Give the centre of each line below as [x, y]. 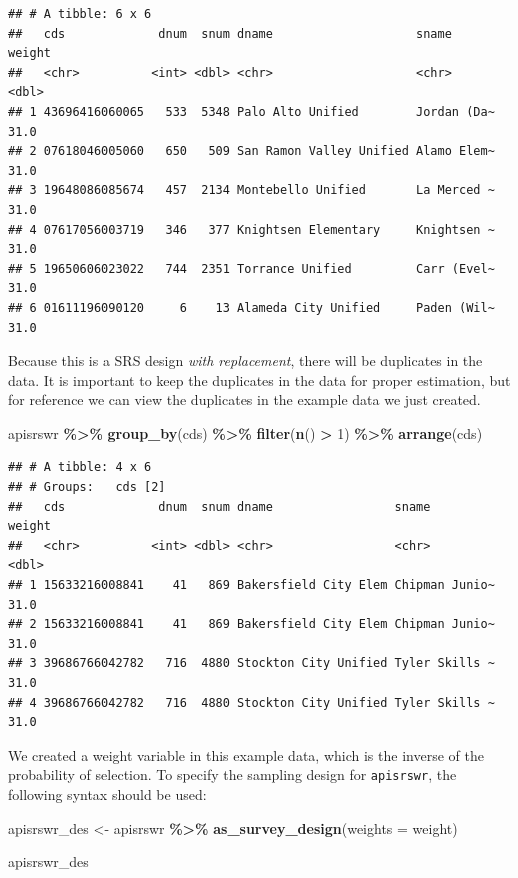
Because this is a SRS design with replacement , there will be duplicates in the [245, 360]
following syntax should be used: [107, 794]
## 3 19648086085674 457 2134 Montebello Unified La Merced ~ [251, 190]
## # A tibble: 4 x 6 [80, 467]
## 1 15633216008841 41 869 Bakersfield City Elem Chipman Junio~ [251, 585]
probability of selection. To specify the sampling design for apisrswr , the [232, 774]
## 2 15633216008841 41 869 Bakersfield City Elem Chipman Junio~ [251, 624]
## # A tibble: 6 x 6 [80, 14]
